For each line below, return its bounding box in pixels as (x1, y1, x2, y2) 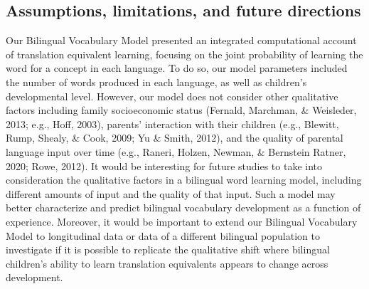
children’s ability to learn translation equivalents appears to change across (6, 256, 328, 270)
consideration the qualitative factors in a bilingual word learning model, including (6, 172, 362, 187)
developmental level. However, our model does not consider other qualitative (6, 88, 338, 103)
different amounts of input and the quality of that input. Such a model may (6, 186, 336, 201)
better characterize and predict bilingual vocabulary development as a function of (6, 200, 361, 215)
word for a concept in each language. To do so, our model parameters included (6, 61, 348, 75)
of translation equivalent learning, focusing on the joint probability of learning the (6, 46, 363, 61)
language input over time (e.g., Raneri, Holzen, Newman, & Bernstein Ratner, (6, 144, 346, 159)
